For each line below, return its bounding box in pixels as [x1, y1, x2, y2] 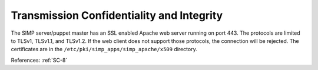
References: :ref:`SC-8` [11, 56, 68, 64]
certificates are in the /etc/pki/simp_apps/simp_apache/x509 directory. [11, 46, 197, 53]
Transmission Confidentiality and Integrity [11, 9, 223, 22]
